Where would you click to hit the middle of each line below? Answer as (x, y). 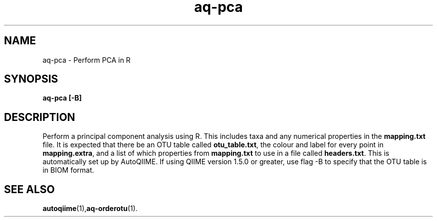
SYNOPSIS (31, 79)
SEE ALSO (29, 189)
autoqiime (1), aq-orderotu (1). (90, 209)
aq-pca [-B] (62, 98)
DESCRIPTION (40, 117)
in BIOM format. (68, 170)
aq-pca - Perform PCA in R (87, 60)
